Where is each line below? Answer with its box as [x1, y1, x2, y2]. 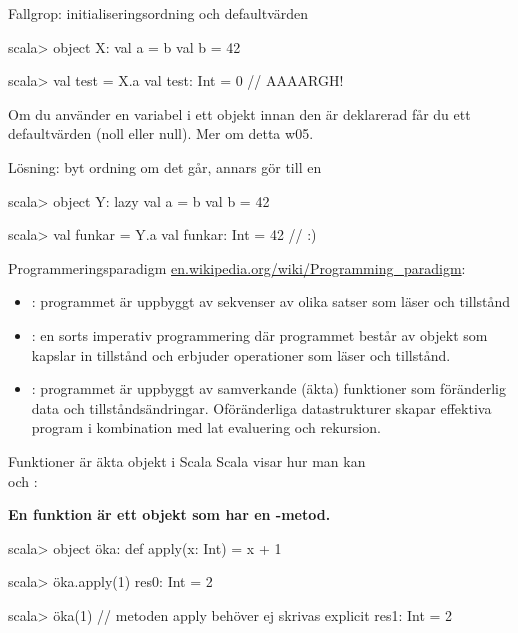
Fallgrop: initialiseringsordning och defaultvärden [8, 3, 309, 23]
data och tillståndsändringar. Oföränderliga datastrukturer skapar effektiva [31, 397, 492, 418]
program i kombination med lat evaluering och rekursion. [31, 417, 381, 438]
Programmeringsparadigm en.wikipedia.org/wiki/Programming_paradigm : [8, 257, 466, 278]
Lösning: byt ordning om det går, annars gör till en [8, 156, 322, 177]
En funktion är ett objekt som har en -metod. [8, 504, 331, 525]
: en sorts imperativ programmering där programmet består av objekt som [31, 324, 488, 345]
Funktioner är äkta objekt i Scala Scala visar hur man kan [8, 450, 366, 471]
